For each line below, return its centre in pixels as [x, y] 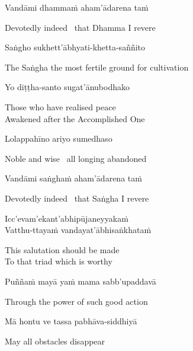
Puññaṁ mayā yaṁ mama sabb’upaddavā [81, 281]
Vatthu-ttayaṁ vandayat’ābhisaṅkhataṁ [78, 230]
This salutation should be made [62, 249]
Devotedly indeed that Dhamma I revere [80, 27]
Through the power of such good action [76, 301]
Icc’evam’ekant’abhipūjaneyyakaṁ [67, 218]
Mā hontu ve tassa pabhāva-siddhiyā [71, 321]
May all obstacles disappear [55, 341]
